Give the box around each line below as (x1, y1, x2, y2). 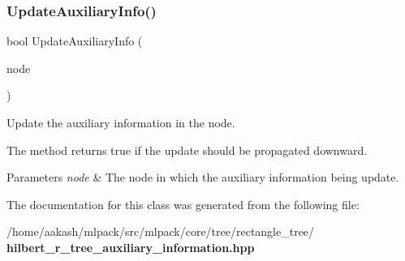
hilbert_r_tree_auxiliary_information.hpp (6, 238, 255, 255)
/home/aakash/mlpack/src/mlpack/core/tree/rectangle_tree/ (6, 223, 315, 240)
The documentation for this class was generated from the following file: (6, 195, 360, 212)
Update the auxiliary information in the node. (6, 114, 235, 130)
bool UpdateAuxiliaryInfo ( (6, 32, 143, 49)
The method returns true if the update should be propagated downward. (6, 141, 368, 158)
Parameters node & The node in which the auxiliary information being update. (6, 169, 399, 186)
